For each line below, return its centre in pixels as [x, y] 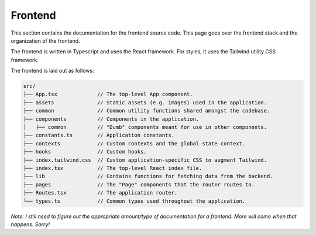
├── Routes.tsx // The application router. [100, 193]
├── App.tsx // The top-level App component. [108, 94]
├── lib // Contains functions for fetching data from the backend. [148, 176]
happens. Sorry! [30, 224]
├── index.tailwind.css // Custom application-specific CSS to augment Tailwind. [145, 160]
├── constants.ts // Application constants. [99, 135]
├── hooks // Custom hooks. [85, 152]
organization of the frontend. [45, 40]
